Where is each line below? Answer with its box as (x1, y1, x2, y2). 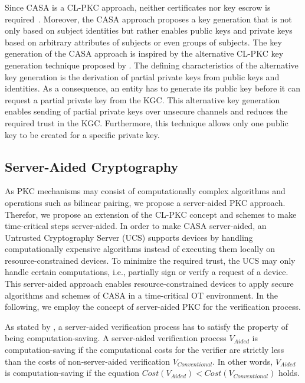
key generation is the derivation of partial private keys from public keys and (5, 70, 280, 83)
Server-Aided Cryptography (5, 157, 179, 175)
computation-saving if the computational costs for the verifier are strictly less (5, 343, 284, 356)
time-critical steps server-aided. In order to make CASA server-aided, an (5, 220, 267, 232)
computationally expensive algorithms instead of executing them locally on (5, 243, 276, 255)
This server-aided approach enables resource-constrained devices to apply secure (5, 277, 294, 290)
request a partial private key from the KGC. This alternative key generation (5, 93, 280, 106)
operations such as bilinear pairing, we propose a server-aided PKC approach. (5, 196, 286, 208)
